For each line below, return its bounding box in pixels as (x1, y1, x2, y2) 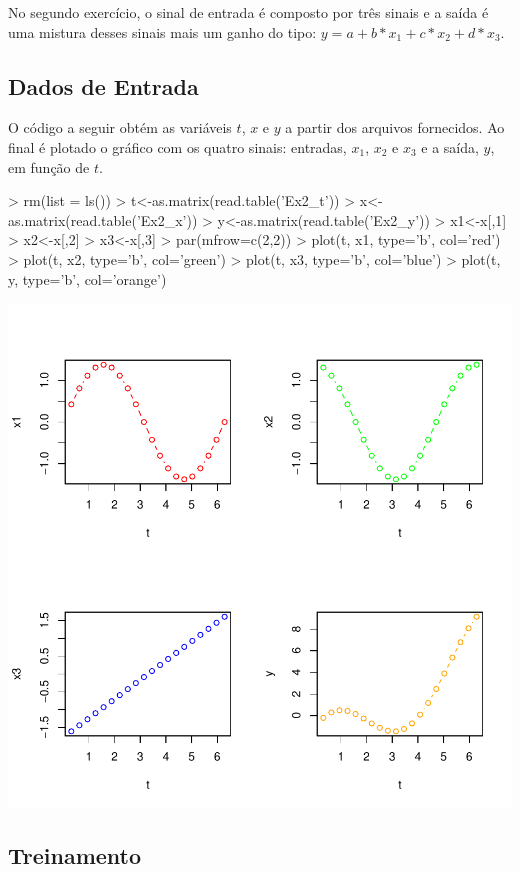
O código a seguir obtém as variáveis (8, 117, 232, 138)
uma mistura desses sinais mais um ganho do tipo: (8, 21, 317, 42)
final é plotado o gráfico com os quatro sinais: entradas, (8, 136, 347, 157)
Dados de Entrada (8, 70, 199, 101)
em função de (8, 156, 90, 177)
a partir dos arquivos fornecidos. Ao (285, 117, 505, 138)
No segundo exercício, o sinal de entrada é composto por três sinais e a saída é (8, 2, 489, 22)
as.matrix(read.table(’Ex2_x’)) (8, 209, 198, 230)
